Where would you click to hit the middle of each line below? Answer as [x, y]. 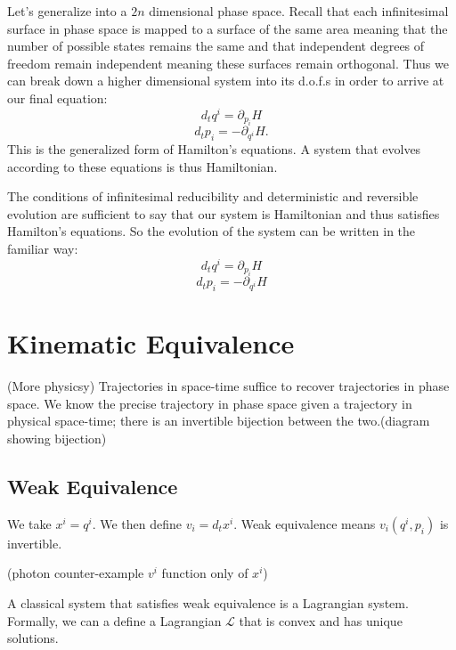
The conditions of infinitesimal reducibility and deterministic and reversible [213, 196]
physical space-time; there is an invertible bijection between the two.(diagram [219, 421]
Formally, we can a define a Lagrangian [114, 620]
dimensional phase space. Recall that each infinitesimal [299, 11]
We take [29, 523]
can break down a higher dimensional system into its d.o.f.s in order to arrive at [226, 81]
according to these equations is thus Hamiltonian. [142, 166]
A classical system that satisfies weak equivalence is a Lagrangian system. [208, 603]
